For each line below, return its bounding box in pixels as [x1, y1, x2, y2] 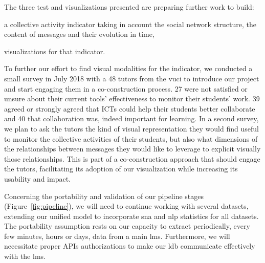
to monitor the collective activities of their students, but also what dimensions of [4, 133, 258, 144]
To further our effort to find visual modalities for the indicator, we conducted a [4, 63, 253, 74]
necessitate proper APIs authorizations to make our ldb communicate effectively [4, 240, 255, 251]
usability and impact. [4, 173, 71, 184]
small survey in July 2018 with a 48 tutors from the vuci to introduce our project [4, 73, 259, 83]
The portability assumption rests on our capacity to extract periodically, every [4, 221, 250, 231]
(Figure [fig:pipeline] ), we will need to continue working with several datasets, [4, 201, 249, 211]
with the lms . [4, 251, 46, 261]
